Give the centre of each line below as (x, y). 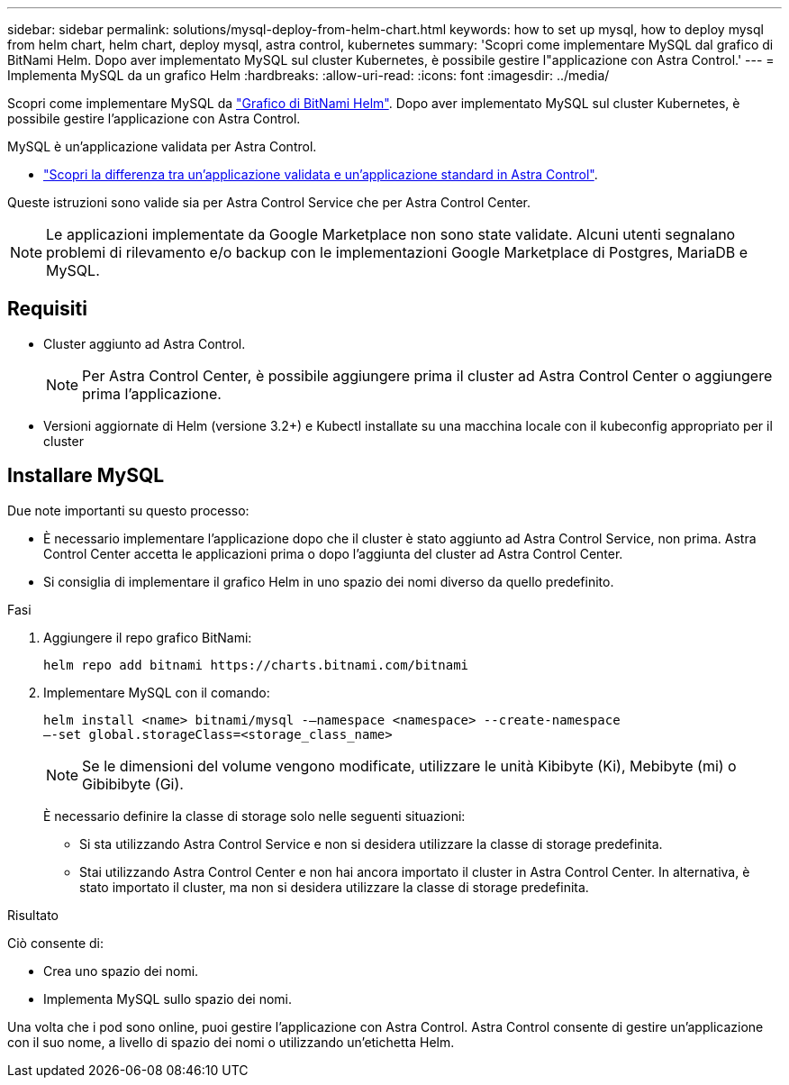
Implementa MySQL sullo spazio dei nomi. (168, 998)
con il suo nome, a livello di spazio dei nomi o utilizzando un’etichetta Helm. (231, 1042)
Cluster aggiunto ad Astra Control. (145, 343)
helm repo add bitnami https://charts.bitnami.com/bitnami (256, 665)
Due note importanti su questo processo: (128, 510)
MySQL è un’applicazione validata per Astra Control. (162, 146)
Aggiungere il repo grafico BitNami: (148, 637)
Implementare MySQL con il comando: (157, 692)
